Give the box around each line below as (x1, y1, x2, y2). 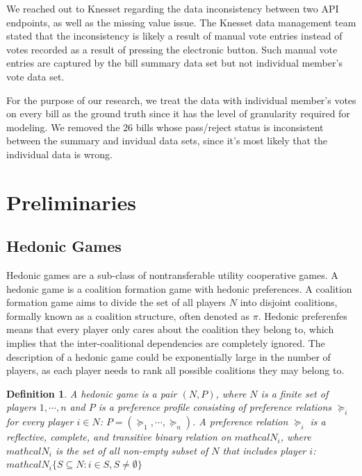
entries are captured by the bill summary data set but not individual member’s (6, 56, 343, 70)
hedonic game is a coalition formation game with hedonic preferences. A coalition (6, 281, 352, 296)
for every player (6, 414, 74, 429)
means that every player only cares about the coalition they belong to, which (6, 322, 334, 337)
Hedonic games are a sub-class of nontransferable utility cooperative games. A (6, 268, 338, 282)
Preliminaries (6, 187, 136, 216)
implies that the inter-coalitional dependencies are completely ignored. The (6, 336, 325, 350)
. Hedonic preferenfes (258, 308, 347, 323)
